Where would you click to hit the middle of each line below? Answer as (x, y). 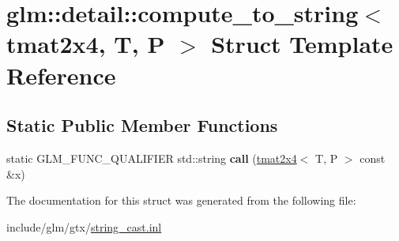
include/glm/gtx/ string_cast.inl (84, 226)
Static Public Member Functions (142, 125)
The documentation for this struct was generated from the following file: (181, 200)
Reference (61, 75)
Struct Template (302, 44)
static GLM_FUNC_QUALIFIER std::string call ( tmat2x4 (152, 158)
